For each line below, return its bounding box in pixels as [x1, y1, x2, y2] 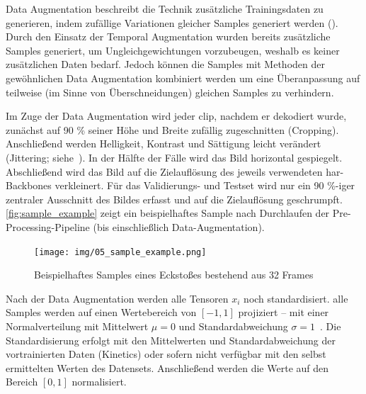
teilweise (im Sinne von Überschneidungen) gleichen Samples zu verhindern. [6, 84, 334, 99]
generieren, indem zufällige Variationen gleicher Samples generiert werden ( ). [6, 15, 338, 30]
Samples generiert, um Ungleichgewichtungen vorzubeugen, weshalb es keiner [6, 43, 340, 57]
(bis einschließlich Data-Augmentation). [93, 219, 265, 234]
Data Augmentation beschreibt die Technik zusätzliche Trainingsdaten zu [6, 1, 324, 16]
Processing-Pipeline [6, 219, 90, 234]
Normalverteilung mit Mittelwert [6, 318, 149, 333]
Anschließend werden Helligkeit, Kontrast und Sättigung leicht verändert [6, 136, 321, 151]
